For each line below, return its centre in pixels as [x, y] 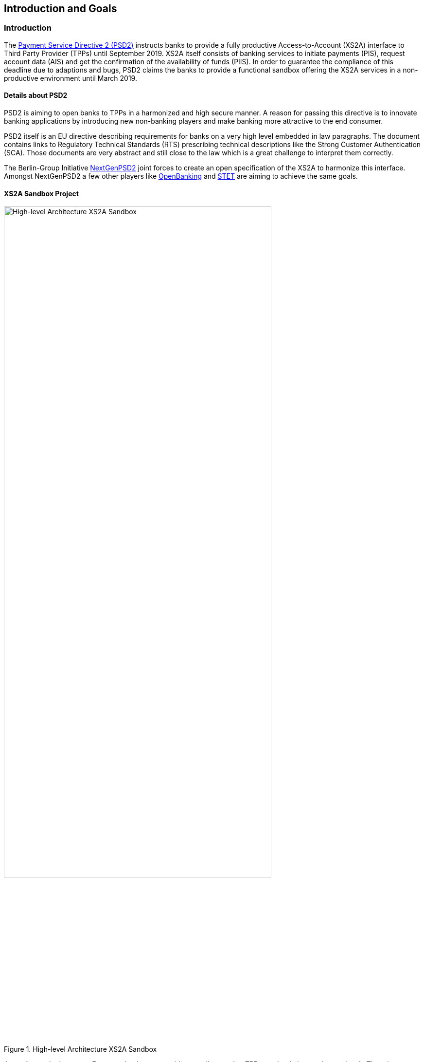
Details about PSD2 [36, 95]
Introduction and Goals [61, 9]
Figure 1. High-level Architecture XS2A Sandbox [80, 1049]
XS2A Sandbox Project [41, 193]
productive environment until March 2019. [71, 78]
